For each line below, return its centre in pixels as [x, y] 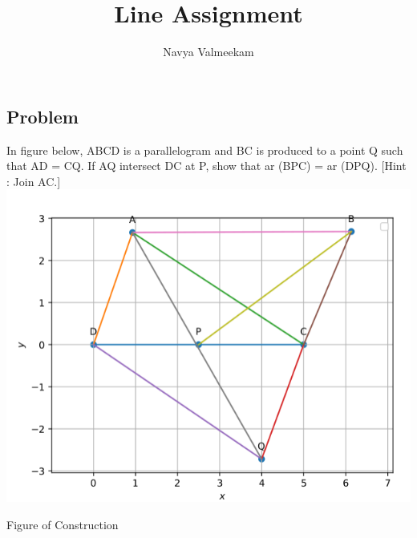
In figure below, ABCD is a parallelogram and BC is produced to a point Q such [205, 150]
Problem [43, 116]
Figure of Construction [63, 524]
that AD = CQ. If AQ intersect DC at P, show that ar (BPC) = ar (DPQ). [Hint [206, 166]
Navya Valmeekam [208, 52]
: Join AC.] [34, 181]
